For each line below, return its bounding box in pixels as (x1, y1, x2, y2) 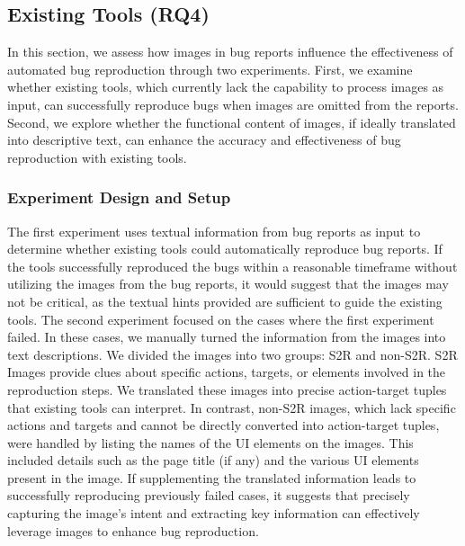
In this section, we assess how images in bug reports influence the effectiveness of (7, 42, 453, 61)
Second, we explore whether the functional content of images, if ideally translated (7, 112, 456, 131)
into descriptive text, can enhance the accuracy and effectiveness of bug (7, 130, 401, 149)
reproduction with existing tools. (7, 148, 187, 166)
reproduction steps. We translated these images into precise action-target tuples (7, 380, 447, 398)
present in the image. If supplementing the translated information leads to (7, 468, 416, 487)
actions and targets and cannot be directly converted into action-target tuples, (7, 416, 440, 434)
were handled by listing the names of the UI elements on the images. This (7, 433, 414, 452)
